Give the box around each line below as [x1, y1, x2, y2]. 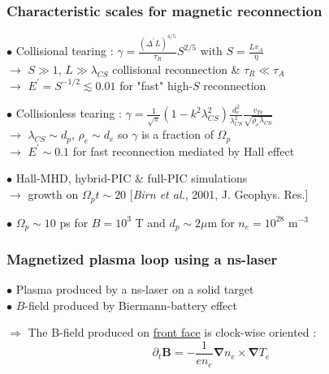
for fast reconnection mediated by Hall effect [72, 142, 295, 159]
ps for [59, 213, 89, 230]
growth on [28, 186, 79, 203]
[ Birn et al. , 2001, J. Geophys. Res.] [129, 186, 309, 203]
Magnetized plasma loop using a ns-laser [6, 248, 278, 269]
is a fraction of [141, 126, 214, 143]
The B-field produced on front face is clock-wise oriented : [28, 324, 317, 341]
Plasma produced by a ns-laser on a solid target [15, 281, 254, 298]
